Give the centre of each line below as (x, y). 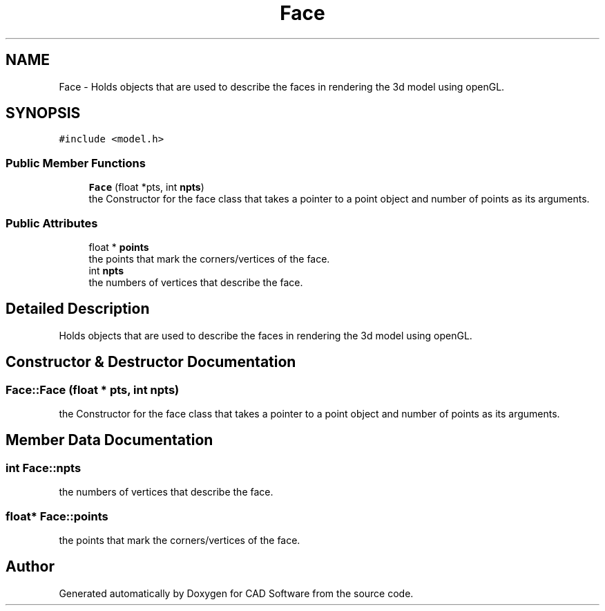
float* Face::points (57, 516)
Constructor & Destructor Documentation (151, 362)
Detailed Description (78, 309)
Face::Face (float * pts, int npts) (93, 389)
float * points (119, 247)
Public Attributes (52, 223)
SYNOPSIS (43, 113)
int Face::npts (44, 468)
